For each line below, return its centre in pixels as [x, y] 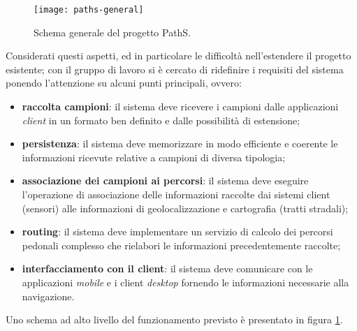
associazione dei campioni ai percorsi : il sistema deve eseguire [165, 181]
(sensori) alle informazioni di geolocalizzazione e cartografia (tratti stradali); [185, 208]
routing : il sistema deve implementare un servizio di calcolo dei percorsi [177, 231]
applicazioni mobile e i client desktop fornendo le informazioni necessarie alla [185, 282]
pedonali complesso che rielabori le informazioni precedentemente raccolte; [181, 245]
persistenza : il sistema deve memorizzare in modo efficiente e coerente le [180, 144]
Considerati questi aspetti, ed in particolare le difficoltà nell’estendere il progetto [178, 56]
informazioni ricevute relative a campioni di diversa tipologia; [154, 157]
